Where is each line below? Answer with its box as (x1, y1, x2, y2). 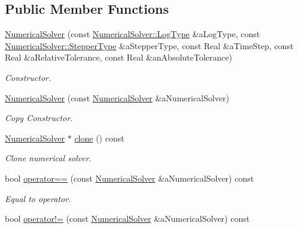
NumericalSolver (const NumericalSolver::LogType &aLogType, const (5, 28, 260, 40)
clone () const (74, 131, 124, 144)
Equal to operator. (5, 192, 71, 204)
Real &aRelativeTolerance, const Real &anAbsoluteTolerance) (5, 51, 232, 64)
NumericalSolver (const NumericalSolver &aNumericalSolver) (5, 91, 229, 104)
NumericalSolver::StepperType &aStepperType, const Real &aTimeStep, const (5, 39, 294, 52)
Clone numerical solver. (5, 152, 92, 164)
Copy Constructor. (5, 112, 73, 124)
